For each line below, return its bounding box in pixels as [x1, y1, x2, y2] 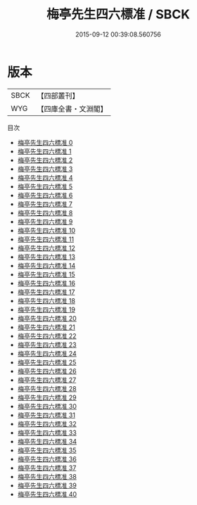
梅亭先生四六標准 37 [17, 464, 77, 472]
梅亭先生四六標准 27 [17, 376, 77, 384]
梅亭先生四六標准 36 [17, 454, 77, 463]
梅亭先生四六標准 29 [17, 393, 77, 402]
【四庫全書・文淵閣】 [37, 103, 108, 113]
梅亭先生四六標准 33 [17, 428, 77, 437]
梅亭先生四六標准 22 [17, 331, 77, 340]
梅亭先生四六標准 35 [17, 446, 77, 454]
